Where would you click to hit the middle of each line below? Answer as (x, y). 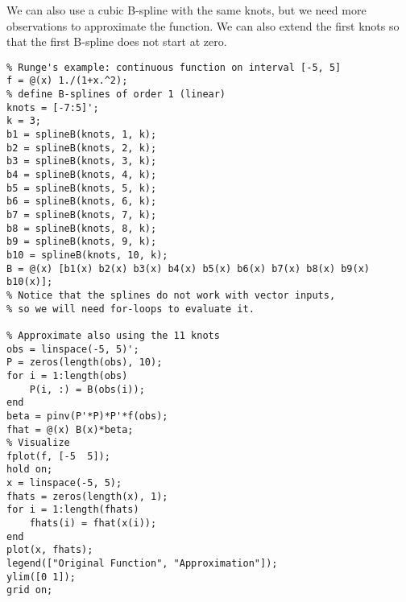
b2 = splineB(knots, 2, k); (82, 148)
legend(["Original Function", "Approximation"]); (142, 564)
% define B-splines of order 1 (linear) (116, 95)
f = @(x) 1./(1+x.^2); (67, 81)
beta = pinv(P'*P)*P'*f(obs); (87, 416)
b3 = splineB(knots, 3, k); (82, 161)
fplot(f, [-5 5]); (58, 456)
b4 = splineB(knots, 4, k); (82, 175)
